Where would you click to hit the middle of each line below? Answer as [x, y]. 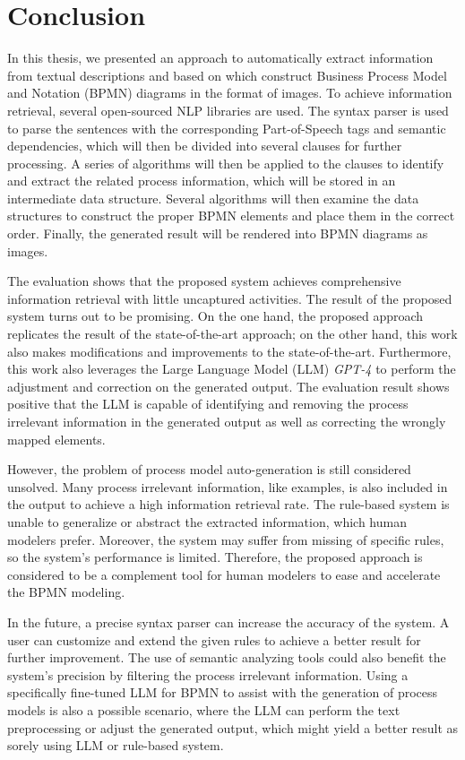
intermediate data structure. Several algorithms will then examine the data [213, 198]
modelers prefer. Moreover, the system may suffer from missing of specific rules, [226, 539]
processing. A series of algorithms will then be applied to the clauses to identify [226, 163]
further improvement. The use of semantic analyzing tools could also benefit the [227, 657]
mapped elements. [56, 439]
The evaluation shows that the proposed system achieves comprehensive [204, 281]
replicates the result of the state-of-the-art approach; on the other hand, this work [232, 334]
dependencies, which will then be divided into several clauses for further [205, 146]
